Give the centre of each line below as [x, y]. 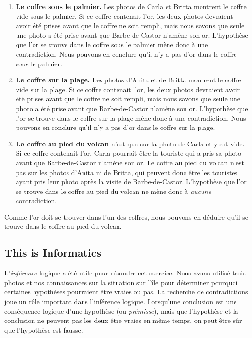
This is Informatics [53, 252]
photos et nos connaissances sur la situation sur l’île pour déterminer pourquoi [121, 282]
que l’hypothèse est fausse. [44, 330]
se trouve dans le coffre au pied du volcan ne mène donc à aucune [113, 191]
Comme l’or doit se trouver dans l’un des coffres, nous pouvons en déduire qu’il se [126, 217]
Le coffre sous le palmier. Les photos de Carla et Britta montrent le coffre [131, 6]
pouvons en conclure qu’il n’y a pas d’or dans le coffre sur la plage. [115, 127]
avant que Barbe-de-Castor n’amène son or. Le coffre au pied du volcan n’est [130, 162]
